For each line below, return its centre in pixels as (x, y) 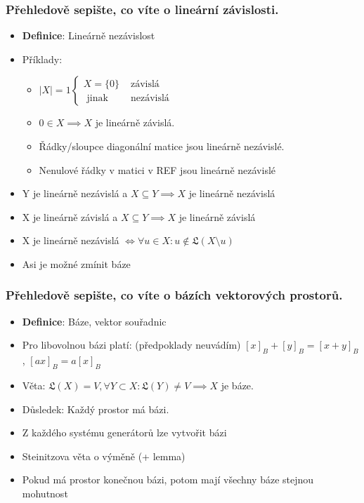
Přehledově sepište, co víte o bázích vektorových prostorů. (174, 295)
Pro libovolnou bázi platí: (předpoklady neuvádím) (131, 345)
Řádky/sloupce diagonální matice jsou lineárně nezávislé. (162, 146)
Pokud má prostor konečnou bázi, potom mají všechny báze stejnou (168, 479)
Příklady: (42, 59)
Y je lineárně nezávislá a (75, 193)
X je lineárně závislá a (70, 216)
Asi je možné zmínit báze (76, 263)
